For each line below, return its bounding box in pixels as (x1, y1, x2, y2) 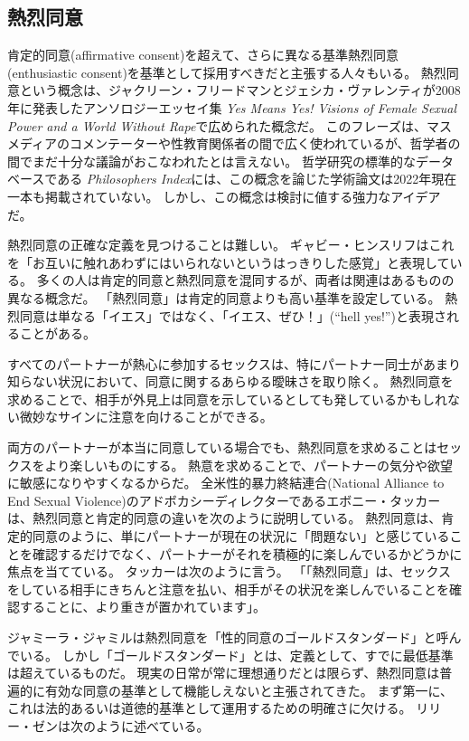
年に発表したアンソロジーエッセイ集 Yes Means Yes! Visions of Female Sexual (7, 98, 457, 117)
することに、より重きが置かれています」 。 (19, 597, 266, 616)
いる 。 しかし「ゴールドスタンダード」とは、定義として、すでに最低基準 (19, 645, 454, 664)
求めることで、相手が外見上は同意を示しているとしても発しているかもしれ (7, 389, 448, 408)
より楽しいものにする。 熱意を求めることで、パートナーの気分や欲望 (44, 455, 454, 474)
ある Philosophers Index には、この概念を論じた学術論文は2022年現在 (57, 169, 457, 188)
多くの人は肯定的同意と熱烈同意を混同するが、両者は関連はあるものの (36, 271, 455, 290)
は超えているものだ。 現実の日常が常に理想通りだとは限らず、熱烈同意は (7, 663, 440, 682)
